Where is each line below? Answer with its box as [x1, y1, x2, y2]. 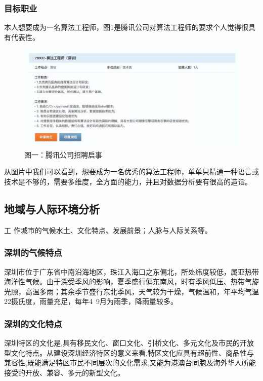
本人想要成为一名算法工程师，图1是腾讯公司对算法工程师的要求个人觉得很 [4, 22, 248, 32]
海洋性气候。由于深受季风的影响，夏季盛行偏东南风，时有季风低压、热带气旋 [4, 276, 259, 287]
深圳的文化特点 [4, 317, 62, 330]
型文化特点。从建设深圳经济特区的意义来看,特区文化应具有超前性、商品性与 [4, 347, 254, 358]
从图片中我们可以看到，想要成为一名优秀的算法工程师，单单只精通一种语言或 [4, 166, 259, 177]
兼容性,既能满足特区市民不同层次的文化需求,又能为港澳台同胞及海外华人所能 [4, 357, 256, 368]
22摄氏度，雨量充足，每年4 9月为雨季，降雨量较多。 [4, 296, 178, 307]
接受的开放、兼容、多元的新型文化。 [4, 367, 124, 377]
